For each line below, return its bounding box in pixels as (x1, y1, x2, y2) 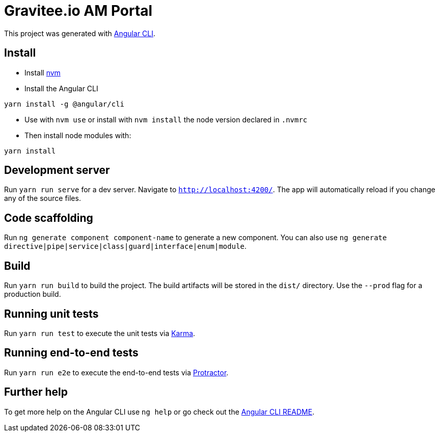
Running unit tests (4, 307, 99, 320)
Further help (4, 386, 68, 399)
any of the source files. (4, 194, 81, 203)
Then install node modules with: (24, 131, 131, 140)
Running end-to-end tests (4, 346, 139, 360)
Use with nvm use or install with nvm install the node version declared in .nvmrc (24, 115, 308, 124)
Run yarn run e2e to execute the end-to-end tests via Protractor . (4, 368, 229, 377)
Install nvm (24, 68, 61, 77)
